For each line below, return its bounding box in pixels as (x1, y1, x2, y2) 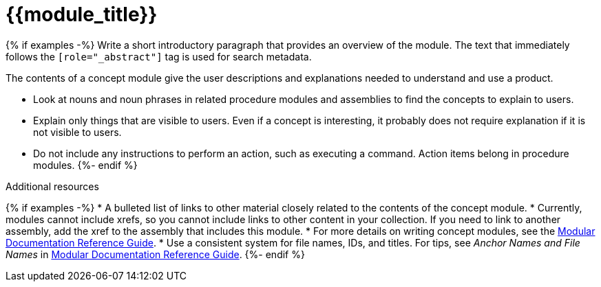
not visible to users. (33, 126, 122, 138)
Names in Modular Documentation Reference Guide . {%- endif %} (6, 248, 305, 260)
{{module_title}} (6, 3, 158, 26)
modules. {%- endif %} (33, 159, 138, 171)
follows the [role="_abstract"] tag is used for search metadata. (6, 50, 312, 62)
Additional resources (6, 180, 99, 192)
